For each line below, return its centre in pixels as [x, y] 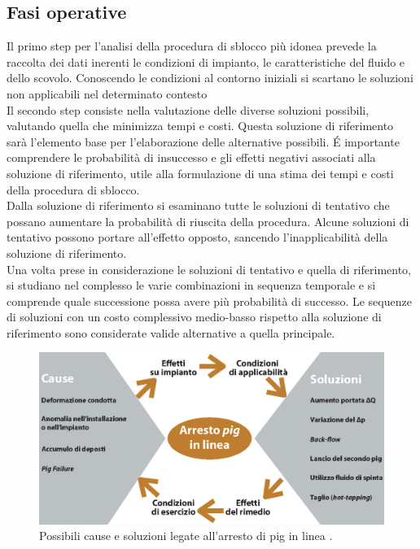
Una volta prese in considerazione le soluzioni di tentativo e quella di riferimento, [209, 269]
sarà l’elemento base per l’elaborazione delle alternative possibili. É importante [203, 141]
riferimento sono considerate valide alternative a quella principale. [171, 332]
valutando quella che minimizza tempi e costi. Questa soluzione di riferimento [200, 126]
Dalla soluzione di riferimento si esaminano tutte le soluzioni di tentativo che [198, 205]
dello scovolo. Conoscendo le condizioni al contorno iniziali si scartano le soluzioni [210, 78]
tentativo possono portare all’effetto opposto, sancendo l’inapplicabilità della [197, 237]
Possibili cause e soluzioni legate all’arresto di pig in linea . [186, 536]
